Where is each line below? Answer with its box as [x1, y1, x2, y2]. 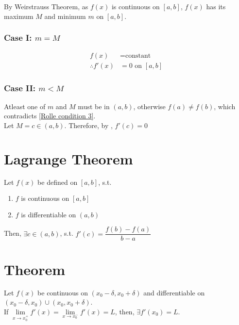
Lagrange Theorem [4, 148, 133, 168]
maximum [4, 11, 34, 21]
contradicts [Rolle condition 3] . [4, 111, 96, 121]
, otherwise [133, 101, 166, 111]
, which [214, 101, 236, 111]
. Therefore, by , [64, 120, 113, 130]
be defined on [37, 177, 78, 187]
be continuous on [37, 287, 88, 297]
